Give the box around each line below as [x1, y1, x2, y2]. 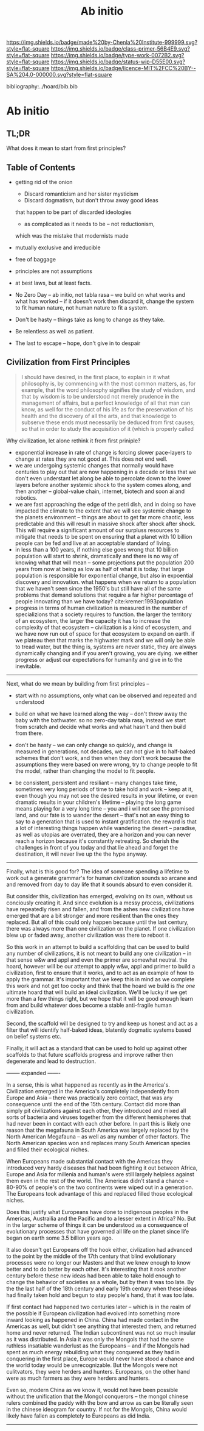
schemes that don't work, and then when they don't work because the [15, 754, 191, 761]
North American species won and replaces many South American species [6, 1139, 191, 1146]
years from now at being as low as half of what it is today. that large [15, 565, 185, 572]
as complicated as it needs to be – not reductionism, [24, 221, 155, 227]
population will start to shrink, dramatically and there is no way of [15, 552, 179, 559]
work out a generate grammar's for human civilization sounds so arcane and [6, 874, 197, 881]
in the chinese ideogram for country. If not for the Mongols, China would [6, 1405, 187, 1413]
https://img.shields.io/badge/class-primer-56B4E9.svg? [50, 45, 190, 52]
